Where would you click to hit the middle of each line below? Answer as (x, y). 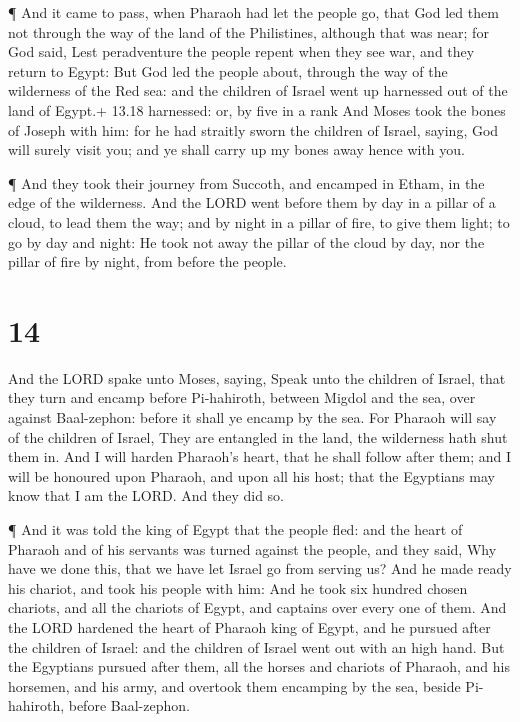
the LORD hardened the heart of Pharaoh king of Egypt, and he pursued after (249, 626)
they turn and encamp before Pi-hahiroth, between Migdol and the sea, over (242, 397)
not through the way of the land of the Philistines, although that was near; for (248, 31)
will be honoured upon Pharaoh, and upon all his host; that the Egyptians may (251, 475)
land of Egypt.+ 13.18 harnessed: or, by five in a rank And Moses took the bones (257, 109)
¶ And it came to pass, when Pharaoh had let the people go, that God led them (253, 12)
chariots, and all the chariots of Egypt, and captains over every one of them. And (257, 607)
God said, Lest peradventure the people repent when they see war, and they (241, 51)
